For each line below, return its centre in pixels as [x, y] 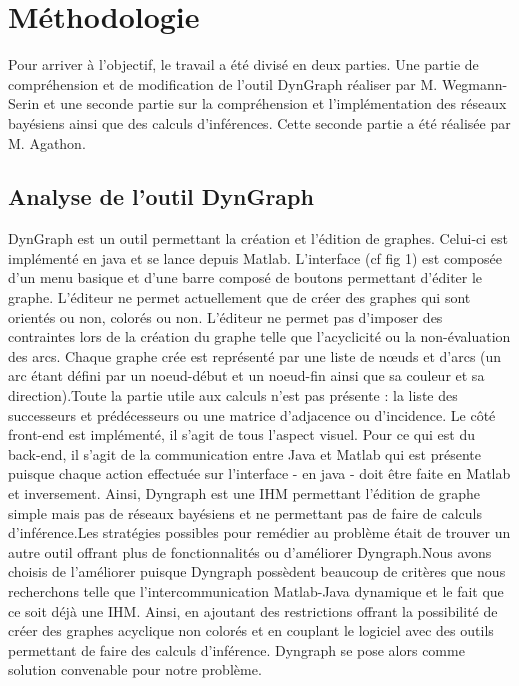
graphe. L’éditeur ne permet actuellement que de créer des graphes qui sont [239, 297]
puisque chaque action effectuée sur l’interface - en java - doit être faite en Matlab [259, 473]
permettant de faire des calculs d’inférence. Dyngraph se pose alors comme [236, 649]
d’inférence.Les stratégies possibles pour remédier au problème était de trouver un [259, 532]
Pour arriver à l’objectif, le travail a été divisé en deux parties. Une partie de [243, 64]
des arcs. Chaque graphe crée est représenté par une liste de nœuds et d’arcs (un [255, 355]
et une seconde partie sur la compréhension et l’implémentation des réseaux [275, 103]
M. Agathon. [47, 142]
